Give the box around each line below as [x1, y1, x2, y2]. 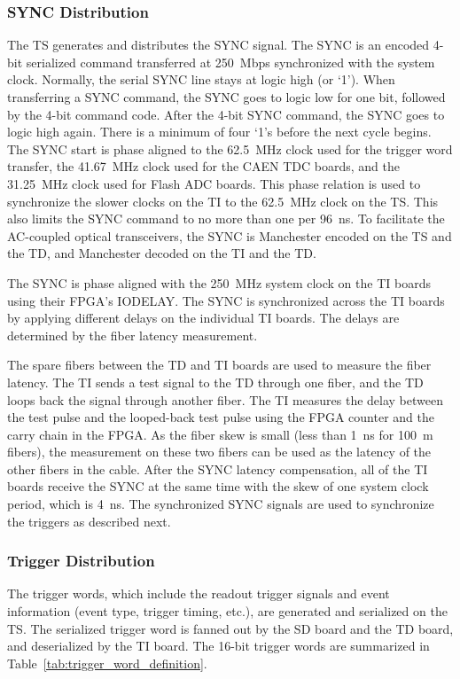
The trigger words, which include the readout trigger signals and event [7, 584, 390, 603]
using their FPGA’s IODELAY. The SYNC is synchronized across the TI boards [7, 291, 445, 309]
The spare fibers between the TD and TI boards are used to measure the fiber [7, 355, 432, 374]
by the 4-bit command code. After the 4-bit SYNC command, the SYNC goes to [7, 105, 445, 123]
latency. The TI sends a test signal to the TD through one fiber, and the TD [7, 372, 424, 391]
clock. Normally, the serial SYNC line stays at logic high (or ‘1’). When [7, 70, 395, 89]
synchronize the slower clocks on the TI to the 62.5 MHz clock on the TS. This [7, 191, 439, 210]
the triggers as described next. [7, 511, 171, 530]
